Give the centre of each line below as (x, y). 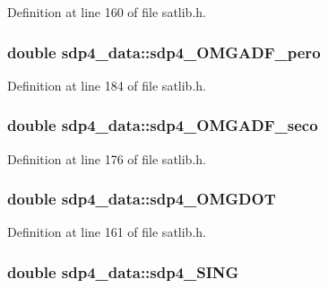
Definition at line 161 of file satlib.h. (107, 232)
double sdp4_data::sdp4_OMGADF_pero (164, 52)
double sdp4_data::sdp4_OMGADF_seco (163, 125)
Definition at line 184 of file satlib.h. (107, 85)
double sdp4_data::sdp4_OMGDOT (142, 199)
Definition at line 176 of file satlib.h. (107, 158)
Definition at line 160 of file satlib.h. (107, 12)
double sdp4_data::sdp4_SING (123, 271)
